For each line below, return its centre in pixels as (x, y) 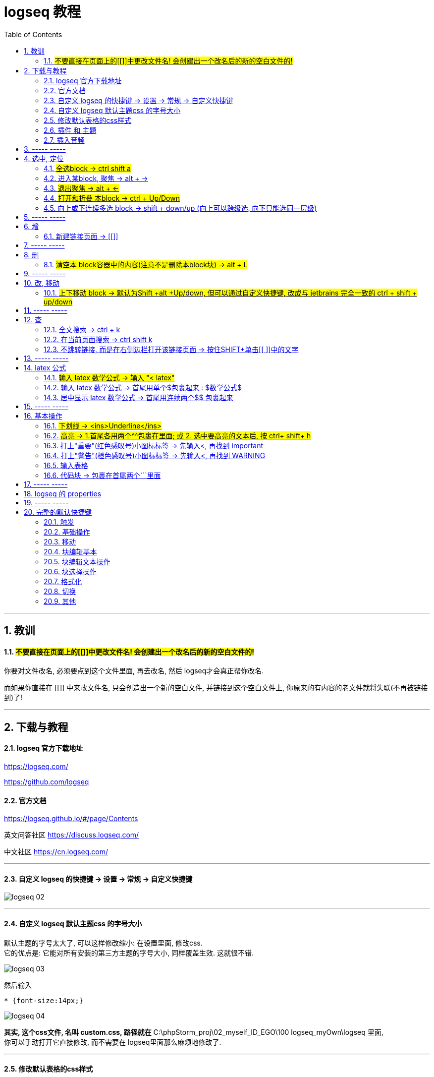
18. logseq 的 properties (63, 493)
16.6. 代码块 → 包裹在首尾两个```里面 (102, 475)
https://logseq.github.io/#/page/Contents (71, 819)
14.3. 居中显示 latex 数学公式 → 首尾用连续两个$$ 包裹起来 (138, 397)
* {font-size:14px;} (44, 1000)
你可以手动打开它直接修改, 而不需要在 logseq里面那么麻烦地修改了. (113, 1042)
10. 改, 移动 (42, 283)
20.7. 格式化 (63, 581)
